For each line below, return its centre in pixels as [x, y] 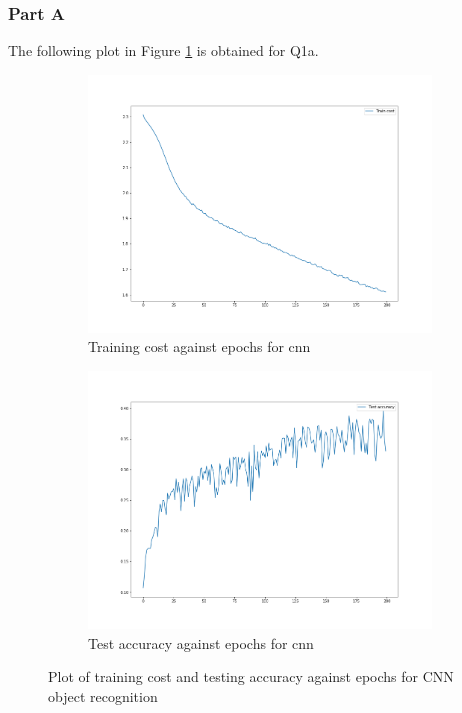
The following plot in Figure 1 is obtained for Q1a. [163, 50]
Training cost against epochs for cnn [199, 346]
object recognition [103, 695]
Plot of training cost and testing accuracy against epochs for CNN [251, 676]
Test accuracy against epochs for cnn [201, 642]
